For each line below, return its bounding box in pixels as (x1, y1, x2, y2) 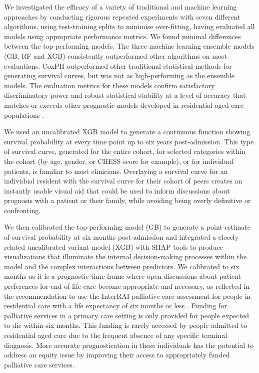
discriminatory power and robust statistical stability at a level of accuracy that (4, 90, 246, 100)
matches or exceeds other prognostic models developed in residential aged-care (4, 99, 244, 110)
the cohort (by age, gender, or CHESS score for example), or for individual (4, 155, 233, 166)
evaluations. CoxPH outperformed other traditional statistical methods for (4, 60, 232, 71)
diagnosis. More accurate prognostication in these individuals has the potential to (4, 339, 254, 350)
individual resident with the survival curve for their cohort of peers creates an (4, 175, 242, 186)
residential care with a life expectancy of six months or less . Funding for (4, 300, 227, 311)
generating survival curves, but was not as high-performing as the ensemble (4, 70, 235, 81)
